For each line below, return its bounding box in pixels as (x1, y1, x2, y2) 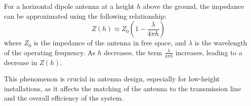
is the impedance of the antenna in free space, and (34, 37, 186, 48)
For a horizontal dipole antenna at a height (4, 1, 134, 11)
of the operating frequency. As (4, 47, 95, 57)
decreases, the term (104, 47, 162, 57)
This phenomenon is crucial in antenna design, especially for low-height (4, 73, 220, 84)
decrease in (4, 57, 37, 67)
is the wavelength (195, 37, 247, 48)
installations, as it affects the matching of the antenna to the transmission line (4, 83, 241, 93)
